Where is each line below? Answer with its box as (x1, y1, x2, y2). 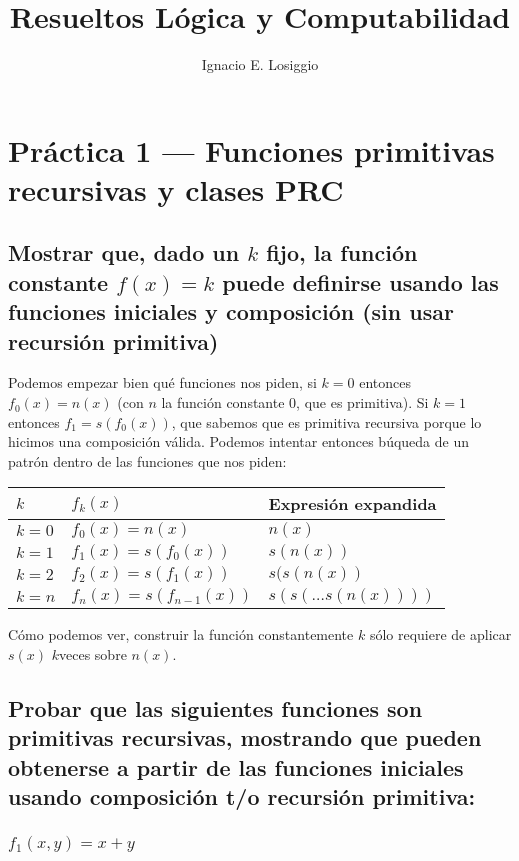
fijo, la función (266, 237, 418, 268)
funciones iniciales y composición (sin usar (8, 296, 454, 327)
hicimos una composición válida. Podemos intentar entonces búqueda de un (8, 431, 469, 452)
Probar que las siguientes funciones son (8, 693, 423, 724)
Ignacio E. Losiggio (201, 54, 319, 75)
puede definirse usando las (222, 266, 499, 297)
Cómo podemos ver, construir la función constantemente (8, 624, 354, 645)
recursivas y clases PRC (8, 168, 344, 209)
